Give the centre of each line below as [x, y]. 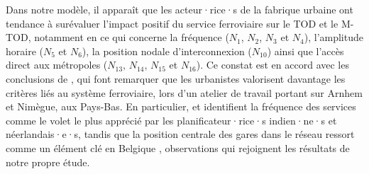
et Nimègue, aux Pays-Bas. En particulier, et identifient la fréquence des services [181, 106]
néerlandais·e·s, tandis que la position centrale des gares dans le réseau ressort [180, 134]
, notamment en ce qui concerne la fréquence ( [128, 37]
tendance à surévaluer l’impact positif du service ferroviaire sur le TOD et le [172, 23]
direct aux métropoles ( [57, 65]
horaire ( [24, 51]
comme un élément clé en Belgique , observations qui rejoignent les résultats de [178, 147]
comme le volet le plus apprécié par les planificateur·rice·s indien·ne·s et [171, 120]
